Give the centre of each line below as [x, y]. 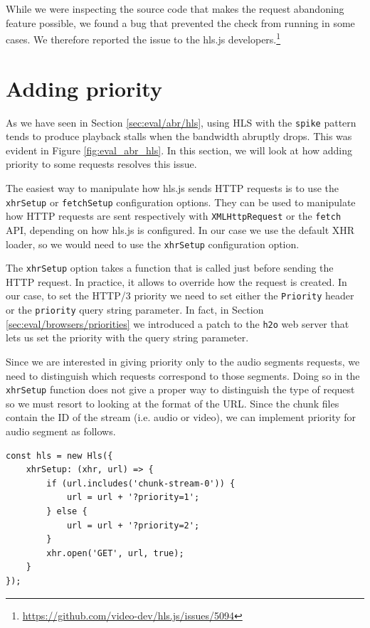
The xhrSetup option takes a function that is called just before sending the [170, 268]
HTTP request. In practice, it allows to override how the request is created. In [176, 281]
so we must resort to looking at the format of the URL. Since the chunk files [173, 403]
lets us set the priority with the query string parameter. [127, 337]
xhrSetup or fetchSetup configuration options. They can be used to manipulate [181, 202]
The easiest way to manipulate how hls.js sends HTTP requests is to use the [172, 188]
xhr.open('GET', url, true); [115, 553]
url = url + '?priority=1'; [133, 497]
